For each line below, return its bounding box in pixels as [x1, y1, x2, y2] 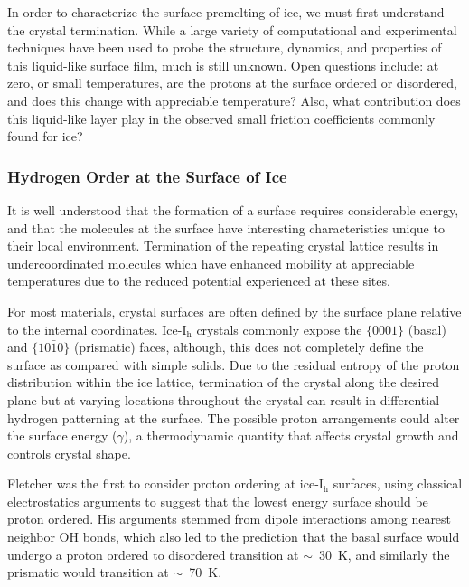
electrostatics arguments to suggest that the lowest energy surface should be [7, 491, 428, 510]
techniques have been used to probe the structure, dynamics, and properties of [7, 38, 442, 57]
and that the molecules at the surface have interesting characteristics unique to [7, 218, 445, 237]
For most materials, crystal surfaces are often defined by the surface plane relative [7, 301, 462, 320]
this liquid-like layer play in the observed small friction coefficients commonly [7, 109, 436, 128]
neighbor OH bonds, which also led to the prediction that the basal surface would [7, 527, 460, 546]
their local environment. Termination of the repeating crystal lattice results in [7, 236, 439, 255]
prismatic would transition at [7, 563, 169, 582]
